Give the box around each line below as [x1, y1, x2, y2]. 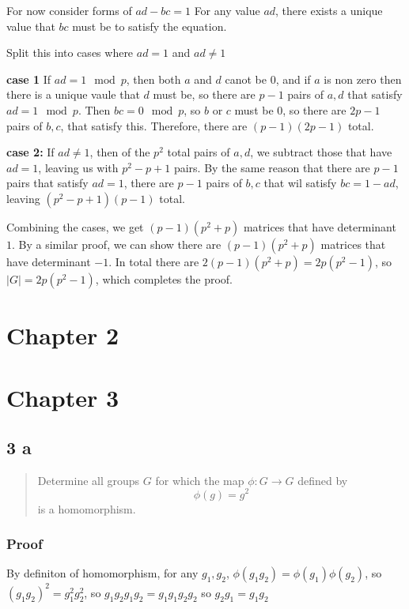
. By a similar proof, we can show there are [12, 235, 222, 252]
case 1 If [6, 70, 51, 87]
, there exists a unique [275, 2, 383, 18]
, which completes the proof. [95, 270, 233, 287]
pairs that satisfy [6, 175, 89, 191]
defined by [297, 472, 348, 488]
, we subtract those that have [250, 144, 392, 160]
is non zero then [324, 70, 402, 87]
